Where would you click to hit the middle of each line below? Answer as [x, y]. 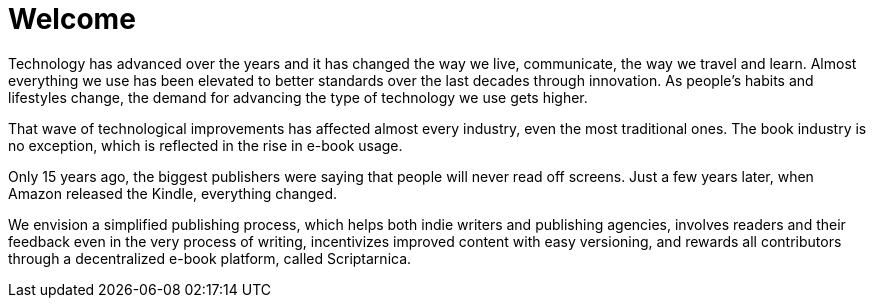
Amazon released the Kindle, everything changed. [173, 193]
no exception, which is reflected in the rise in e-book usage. [205, 145]
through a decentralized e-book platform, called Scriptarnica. [210, 258]
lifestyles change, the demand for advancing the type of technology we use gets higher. [298, 97]
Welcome [72, 19]
